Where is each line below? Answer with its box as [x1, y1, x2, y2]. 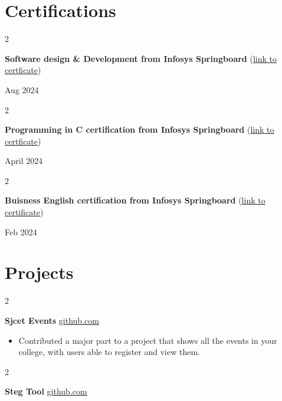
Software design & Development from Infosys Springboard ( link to [5, 52, 277, 64]
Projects [5, 260, 74, 284]
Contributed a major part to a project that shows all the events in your [18, 334, 277, 346]
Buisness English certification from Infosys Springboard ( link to [5, 194, 265, 206]
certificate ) [5, 206, 44, 218]
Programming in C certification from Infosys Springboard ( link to [5, 123, 274, 136]
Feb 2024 [5, 225, 37, 238]
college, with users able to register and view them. [18, 346, 200, 358]
